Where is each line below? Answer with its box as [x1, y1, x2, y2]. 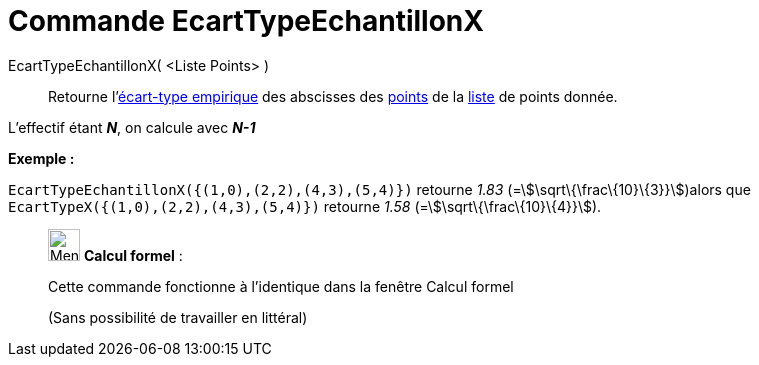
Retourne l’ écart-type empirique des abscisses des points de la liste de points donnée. [48, 87, 618, 105]
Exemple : [8, 149, 75, 167]
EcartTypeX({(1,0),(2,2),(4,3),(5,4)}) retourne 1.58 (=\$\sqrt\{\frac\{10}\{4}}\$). [8, 197, 602, 215]
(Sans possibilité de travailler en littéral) [48, 308, 308, 326]
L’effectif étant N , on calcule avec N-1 [8, 118, 256, 136]
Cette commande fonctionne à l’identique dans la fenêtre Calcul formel [48, 277, 514, 295]
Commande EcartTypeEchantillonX [8, 4, 484, 38]
